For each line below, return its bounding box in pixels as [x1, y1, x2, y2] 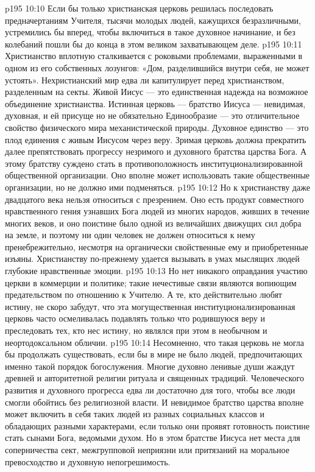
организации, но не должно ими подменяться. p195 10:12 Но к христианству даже [5, 180, 310, 193]
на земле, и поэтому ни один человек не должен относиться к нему [5, 228, 255, 241]
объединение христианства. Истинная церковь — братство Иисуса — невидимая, [5, 97, 306, 110]
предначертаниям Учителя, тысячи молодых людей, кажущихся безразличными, [5, 13, 301, 26]
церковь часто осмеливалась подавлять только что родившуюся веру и [5, 312, 265, 325]
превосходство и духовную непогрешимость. [5, 455, 171, 468]
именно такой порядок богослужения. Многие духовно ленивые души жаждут [5, 359, 295, 372]
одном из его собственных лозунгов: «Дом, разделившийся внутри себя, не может [5, 61, 310, 74]
